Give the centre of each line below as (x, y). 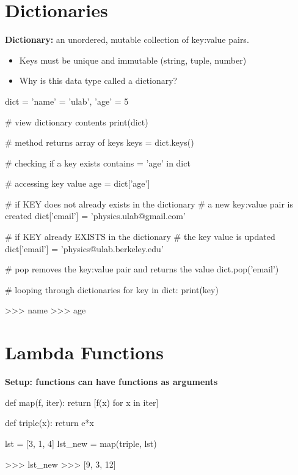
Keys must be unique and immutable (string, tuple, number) (133, 60)
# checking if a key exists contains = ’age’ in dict (98, 163)
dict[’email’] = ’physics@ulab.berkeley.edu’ (84, 248)
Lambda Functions (84, 352)
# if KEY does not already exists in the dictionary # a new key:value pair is (149, 204)
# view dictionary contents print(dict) (77, 122)
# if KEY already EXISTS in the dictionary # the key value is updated (140, 237)
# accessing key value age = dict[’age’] (78, 183)
